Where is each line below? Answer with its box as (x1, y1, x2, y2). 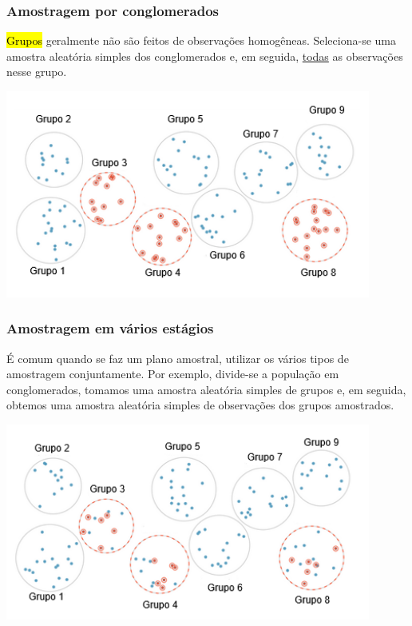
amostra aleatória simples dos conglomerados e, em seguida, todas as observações (6, 47, 403, 64)
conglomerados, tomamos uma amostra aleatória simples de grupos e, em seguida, (6, 381, 406, 397)
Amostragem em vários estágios (6, 318, 214, 338)
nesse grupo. (6, 63, 67, 80)
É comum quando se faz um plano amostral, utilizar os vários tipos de (6, 349, 349, 366)
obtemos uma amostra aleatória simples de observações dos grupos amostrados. (6, 397, 394, 413)
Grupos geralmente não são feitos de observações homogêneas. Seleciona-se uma (6, 32, 396, 49)
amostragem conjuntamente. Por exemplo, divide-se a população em (6, 365, 339, 382)
